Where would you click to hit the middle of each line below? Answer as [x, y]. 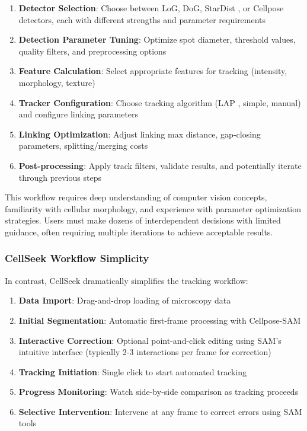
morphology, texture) [57, 82]
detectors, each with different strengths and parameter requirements [142, 19]
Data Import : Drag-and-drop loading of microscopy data [125, 300]
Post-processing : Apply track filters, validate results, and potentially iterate [160, 165]
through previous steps [60, 177]
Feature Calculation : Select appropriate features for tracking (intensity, [153, 71]
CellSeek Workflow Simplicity [77, 258]
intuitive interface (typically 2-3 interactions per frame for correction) [145, 352]
